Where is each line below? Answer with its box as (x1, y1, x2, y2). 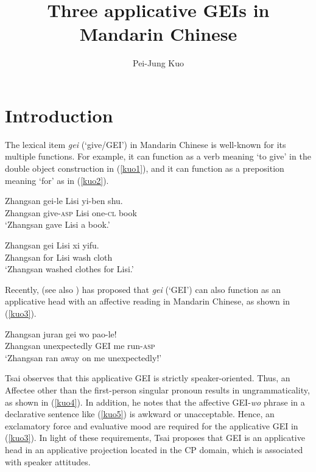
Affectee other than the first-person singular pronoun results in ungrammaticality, (5, 383, 310, 396)
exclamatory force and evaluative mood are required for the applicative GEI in (5, 419, 298, 432)
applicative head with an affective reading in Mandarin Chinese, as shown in (5, 295, 290, 308)
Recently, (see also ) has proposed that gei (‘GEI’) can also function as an (5, 283, 281, 295)
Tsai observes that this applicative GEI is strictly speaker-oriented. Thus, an (5, 372, 290, 384)
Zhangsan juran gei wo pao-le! (5, 327, 117, 340)
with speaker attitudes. (5, 455, 91, 468)
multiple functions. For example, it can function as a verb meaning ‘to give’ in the (5, 150, 311, 163)
